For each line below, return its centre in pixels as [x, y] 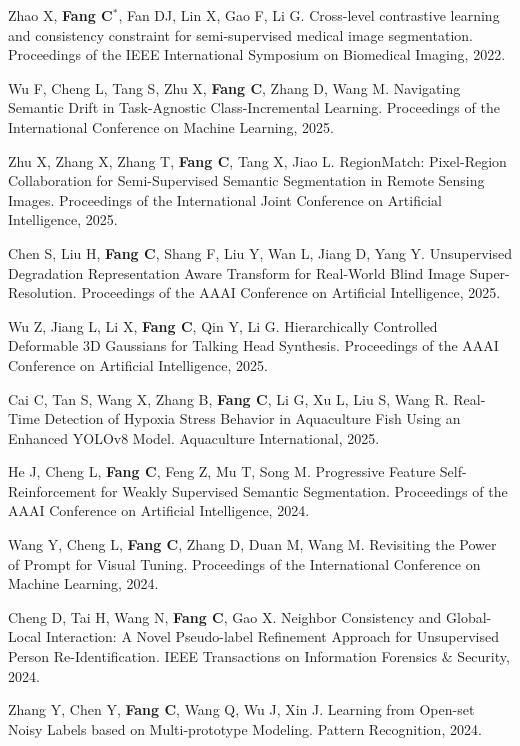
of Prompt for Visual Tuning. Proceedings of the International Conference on [244, 563]
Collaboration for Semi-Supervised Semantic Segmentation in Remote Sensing [246, 180]
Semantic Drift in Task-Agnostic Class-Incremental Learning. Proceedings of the [254, 107]
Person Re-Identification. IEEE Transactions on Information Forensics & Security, [259, 656]
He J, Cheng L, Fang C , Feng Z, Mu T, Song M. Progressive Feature [222, 471]
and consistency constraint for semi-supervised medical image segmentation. [240, 34]
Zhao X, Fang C [60, 15]
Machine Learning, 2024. [83, 583]
